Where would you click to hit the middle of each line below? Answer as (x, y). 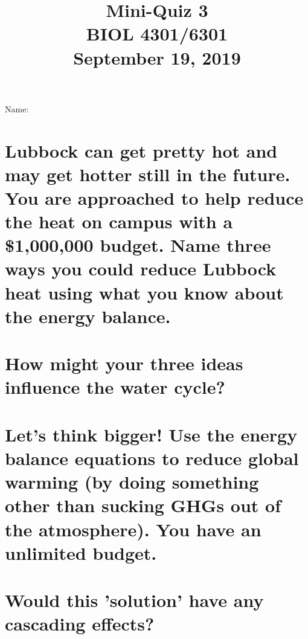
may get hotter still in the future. (148, 174)
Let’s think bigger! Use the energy (151, 434)
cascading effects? (80, 624)
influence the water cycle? (115, 387)
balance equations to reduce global (152, 458)
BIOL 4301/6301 (157, 34)
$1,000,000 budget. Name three (138, 245)
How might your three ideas (124, 363)
